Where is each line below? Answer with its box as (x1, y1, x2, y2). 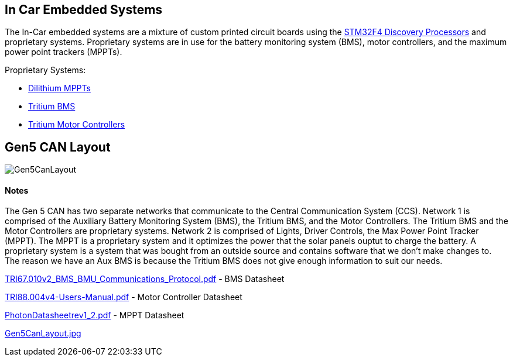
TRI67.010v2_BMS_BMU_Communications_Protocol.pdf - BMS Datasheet (5, 274, 285, 284)
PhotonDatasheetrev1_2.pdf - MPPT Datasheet (5, 310, 184, 321)
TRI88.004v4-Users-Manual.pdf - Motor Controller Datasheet (5, 292, 242, 302)
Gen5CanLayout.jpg (5, 328, 81, 339)
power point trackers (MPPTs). (5, 47, 122, 57)
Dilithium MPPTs (28, 83, 91, 94)
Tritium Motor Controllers (28, 119, 125, 130)
